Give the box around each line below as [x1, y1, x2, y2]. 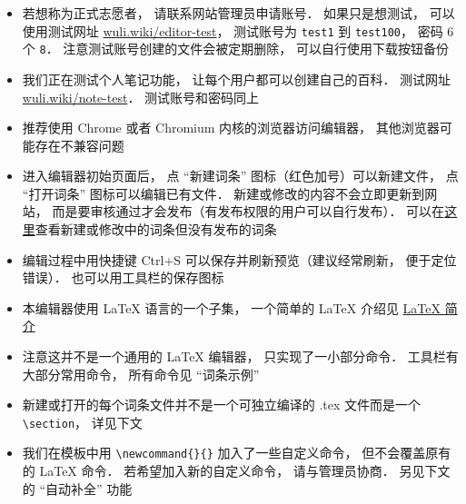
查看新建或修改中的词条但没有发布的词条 [35, 220, 277, 239]
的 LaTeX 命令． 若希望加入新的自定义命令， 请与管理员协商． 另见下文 [22, 461, 451, 480]
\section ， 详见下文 [22, 412, 143, 431]
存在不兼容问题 [35, 135, 124, 154]
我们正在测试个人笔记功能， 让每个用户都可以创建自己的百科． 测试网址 [22, 69, 451, 88]
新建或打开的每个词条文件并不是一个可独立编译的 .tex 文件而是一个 [22, 395, 421, 414]
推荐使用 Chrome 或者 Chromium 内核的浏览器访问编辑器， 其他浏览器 [22, 118, 440, 137]
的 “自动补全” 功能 [22, 479, 133, 498]
